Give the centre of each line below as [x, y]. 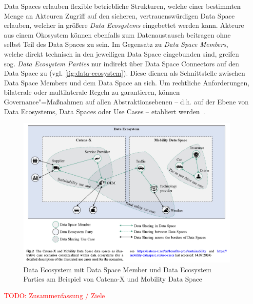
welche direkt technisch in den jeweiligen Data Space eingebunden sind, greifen [122, 53]
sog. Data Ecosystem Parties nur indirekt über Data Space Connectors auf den [122, 63]
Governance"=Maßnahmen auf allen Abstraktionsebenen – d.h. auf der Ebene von [126, 101]
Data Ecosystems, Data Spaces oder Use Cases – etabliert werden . [105, 111]
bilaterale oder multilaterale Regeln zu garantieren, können [92, 92]
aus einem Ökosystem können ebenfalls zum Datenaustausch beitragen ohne [117, 34]
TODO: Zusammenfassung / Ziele [55, 295]
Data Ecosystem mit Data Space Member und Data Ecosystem [118, 269]
